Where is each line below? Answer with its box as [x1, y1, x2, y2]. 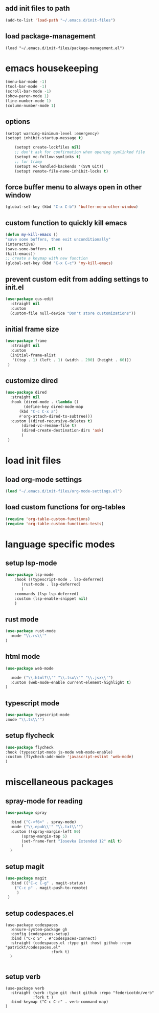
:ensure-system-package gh [10, 927, 67, 932]
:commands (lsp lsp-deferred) [14, 591, 79, 596]
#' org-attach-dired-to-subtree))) [18, 414, 93, 419]
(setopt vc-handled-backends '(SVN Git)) [14, 164, 104, 169]
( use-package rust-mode [5, 629, 56, 634]
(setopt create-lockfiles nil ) [14, 145, 81, 150]
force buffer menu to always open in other [5, 183, 142, 191]
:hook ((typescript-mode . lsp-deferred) [14, 577, 104, 583]
